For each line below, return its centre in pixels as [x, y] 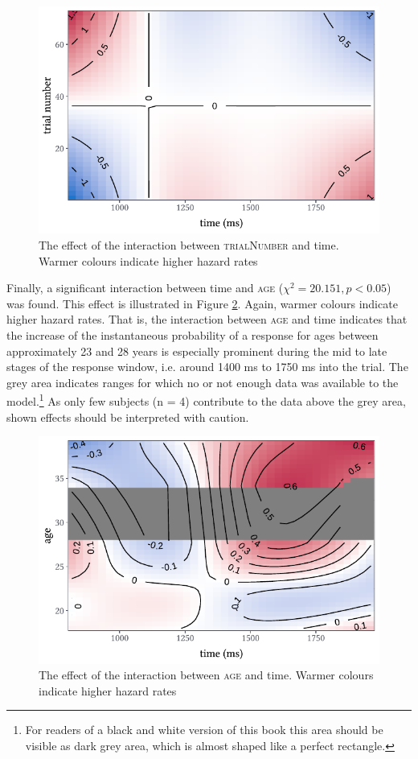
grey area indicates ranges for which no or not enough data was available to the [203, 382]
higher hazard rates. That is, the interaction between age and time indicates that [207, 319]
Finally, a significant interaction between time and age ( [145, 288]
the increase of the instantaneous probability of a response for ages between [193, 335]
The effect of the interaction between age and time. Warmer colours [206, 675]
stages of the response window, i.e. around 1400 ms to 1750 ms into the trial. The [207, 367]
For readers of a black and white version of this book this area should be [204, 730]
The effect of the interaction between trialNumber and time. [189, 245]
